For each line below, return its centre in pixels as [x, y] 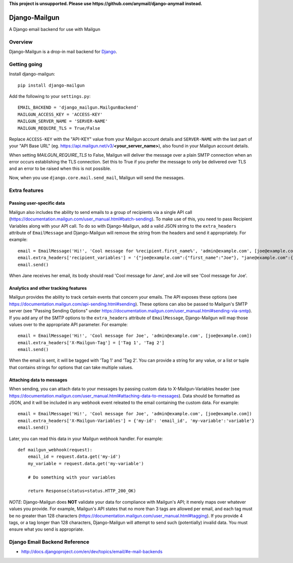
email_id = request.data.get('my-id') [74, 457]
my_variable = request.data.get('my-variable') [86, 463]
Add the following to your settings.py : [50, 96]
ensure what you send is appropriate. [46, 529]
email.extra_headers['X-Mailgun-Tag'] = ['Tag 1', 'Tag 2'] [91, 342]
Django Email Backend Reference [49, 542]
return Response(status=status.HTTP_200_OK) [82, 491]
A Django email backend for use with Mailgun [55, 29]
